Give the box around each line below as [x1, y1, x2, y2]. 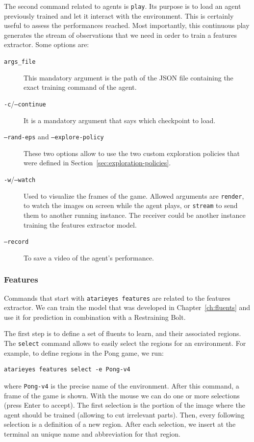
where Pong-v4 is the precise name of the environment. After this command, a [4, 380, 239, 390]
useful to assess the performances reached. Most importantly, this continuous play [4, 20, 250, 30]
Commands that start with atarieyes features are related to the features [4, 292, 230, 303]
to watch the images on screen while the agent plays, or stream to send [24, 200, 238, 210]
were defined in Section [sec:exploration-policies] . [24, 157, 171, 168]
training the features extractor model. [24, 219, 137, 230]
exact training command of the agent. [24, 82, 137, 92]
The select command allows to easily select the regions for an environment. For [4, 338, 246, 348]
